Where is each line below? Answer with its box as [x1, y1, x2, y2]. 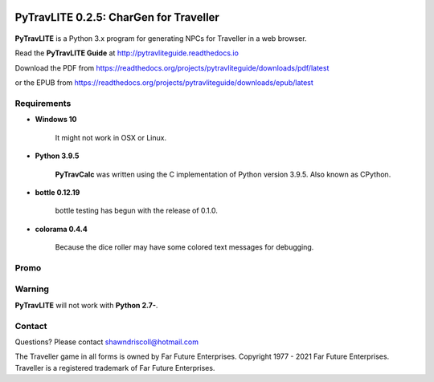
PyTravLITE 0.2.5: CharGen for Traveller [14, 10, 220, 24]
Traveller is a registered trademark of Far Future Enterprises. [14, 363, 215, 372]
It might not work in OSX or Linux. [55, 132, 167, 142]
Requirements [14, 97, 72, 108]
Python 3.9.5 [35, 151, 80, 161]
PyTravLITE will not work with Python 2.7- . [14, 300, 158, 310]
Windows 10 [35, 115, 77, 124]
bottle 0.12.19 [35, 187, 80, 197]
